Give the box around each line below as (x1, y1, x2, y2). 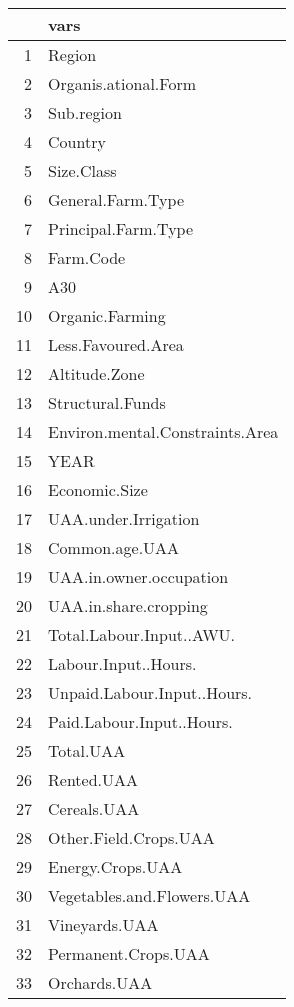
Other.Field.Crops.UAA (48, 826, 215, 849)
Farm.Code (48, 246, 126, 269)
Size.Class (48, 159, 117, 182)
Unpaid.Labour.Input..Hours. (48, 681, 253, 704)
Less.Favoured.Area (48, 333, 184, 356)
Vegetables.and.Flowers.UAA (48, 884, 251, 907)
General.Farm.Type (48, 188, 185, 211)
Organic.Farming (48, 304, 166, 327)
